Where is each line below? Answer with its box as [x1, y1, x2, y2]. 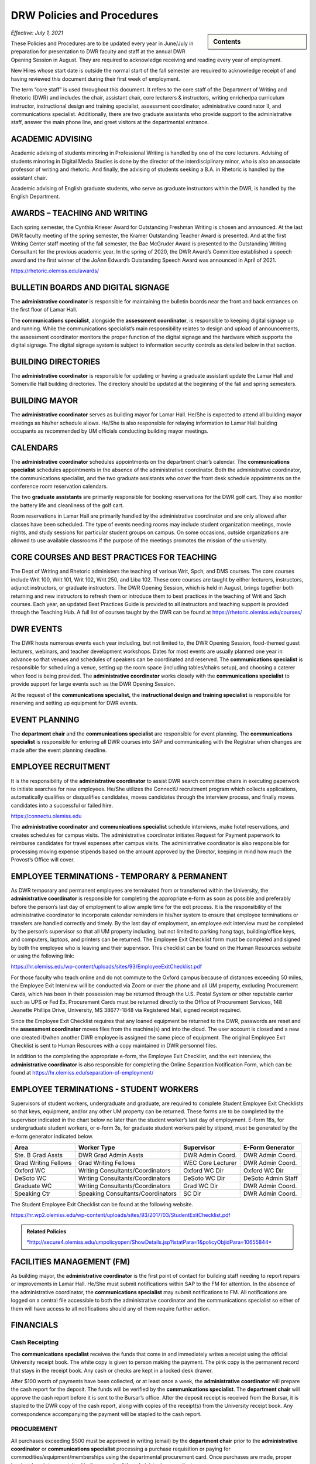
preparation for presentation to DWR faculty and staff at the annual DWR [11, 48, 186, 55]
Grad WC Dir [183, 1182, 219, 1190]
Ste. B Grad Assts [14, 1151, 63, 1159]
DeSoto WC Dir [183, 1174, 225, 1182]
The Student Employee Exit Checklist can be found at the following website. [11, 1201, 193, 1208]
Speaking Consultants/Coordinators [78, 1189, 177, 1198]
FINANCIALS [11, 1321, 59, 1330]
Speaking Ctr [14, 1189, 51, 1198]
